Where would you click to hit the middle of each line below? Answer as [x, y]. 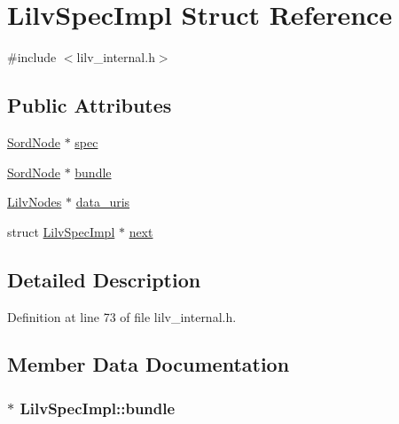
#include [32, 57]
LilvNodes [35, 202]
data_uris [103, 202]
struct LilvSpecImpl [61, 231]
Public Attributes [90, 105]
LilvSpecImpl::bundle [98, 408]
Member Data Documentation [149, 364]
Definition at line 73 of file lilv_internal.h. [122, 316]
